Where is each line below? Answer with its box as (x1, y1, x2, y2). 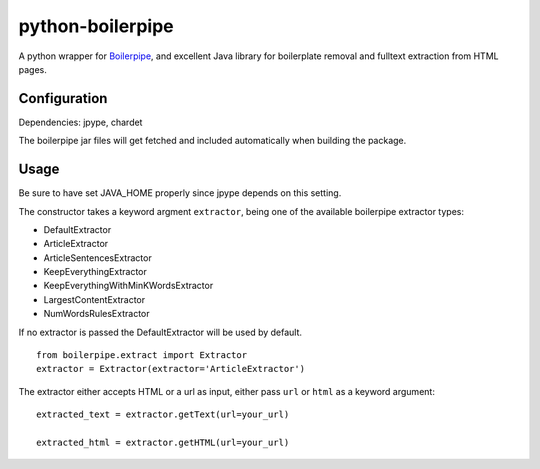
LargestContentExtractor (43, 293, 146, 305)
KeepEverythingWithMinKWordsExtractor (43, 280, 214, 292)
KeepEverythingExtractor (43, 266, 147, 278)
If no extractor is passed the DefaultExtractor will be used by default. (18, 326, 303, 338)
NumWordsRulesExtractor (43, 308, 150, 320)
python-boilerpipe (18, 15, 174, 37)
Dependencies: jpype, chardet (18, 116, 143, 128)
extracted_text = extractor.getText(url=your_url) (36, 409, 290, 420)
